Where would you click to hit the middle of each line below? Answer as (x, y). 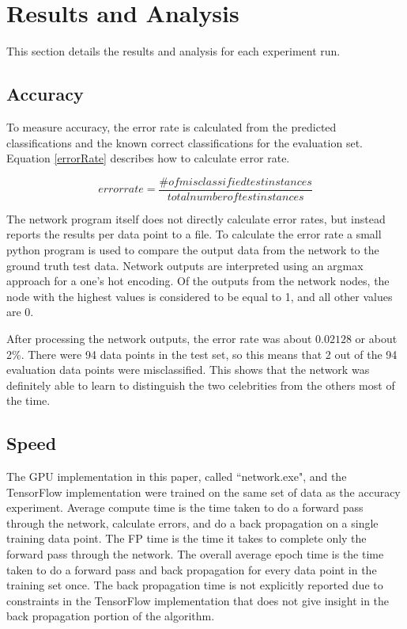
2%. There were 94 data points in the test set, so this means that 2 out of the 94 (202, 354)
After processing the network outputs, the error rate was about (159, 338)
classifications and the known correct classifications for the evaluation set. (185, 142)
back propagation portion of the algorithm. (111, 616)
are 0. (20, 312)
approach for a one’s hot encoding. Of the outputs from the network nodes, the (198, 281)
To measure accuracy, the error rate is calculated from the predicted (171, 126)
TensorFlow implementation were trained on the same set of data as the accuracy (203, 492)
